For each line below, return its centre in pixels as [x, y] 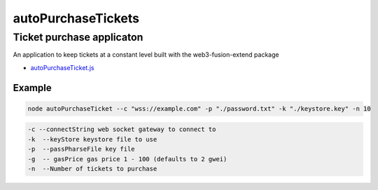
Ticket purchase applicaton [78, 37]
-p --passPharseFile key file [82, 149]
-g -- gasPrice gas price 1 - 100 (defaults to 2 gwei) [127, 159]
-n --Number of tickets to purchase [92, 169]
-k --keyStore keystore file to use [92, 139]
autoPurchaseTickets [76, 18]
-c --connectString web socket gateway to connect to [122, 129]
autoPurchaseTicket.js [62, 67]
